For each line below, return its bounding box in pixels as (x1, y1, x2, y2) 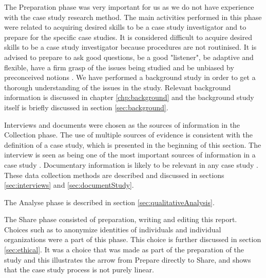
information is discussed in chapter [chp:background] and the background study (4, 92, 254, 103)
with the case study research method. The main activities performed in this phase (4, 11, 262, 22)
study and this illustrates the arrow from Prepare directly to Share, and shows (4, 254, 251, 265)
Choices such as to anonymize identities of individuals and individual (4, 224, 221, 234)
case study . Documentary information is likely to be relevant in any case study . (4, 159, 258, 170)
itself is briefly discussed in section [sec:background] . (4, 102, 168, 112)
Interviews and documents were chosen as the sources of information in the (4, 119, 240, 130)
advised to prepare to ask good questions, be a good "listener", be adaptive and (4, 51, 254, 62)
